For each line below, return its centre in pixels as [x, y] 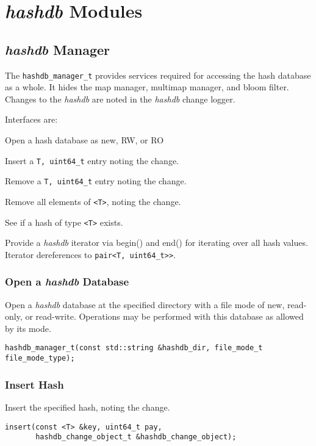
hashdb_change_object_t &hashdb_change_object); [136, 437]
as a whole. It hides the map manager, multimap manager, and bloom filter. [147, 87]
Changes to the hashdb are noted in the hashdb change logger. [120, 99]
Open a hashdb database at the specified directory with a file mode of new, [145, 304]
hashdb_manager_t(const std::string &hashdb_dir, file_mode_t [134, 348]
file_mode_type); [40, 358]
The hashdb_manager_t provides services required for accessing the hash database [158, 75]
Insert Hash [34, 384]
